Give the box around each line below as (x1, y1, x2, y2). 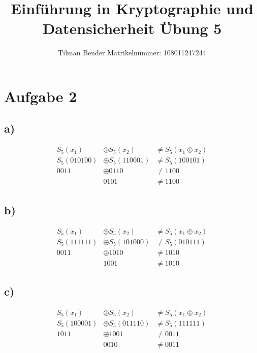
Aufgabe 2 (4, 85, 77, 106)
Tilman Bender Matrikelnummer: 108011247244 (58, 47, 206, 58)
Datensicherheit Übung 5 (42, 18, 222, 39)
